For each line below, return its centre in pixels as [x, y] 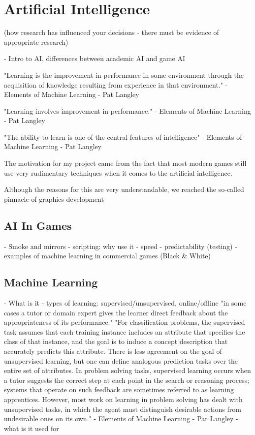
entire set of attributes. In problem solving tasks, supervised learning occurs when [127, 370]
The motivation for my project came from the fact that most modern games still [125, 163]
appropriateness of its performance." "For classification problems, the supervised [125, 322]
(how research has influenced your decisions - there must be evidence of [112, 32]
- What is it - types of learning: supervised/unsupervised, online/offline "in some [125, 303]
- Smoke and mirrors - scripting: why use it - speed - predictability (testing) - [121, 246]
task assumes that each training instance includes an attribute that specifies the [125, 331]
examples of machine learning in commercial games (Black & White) [107, 256]
